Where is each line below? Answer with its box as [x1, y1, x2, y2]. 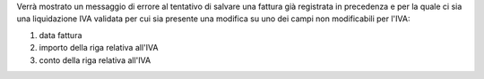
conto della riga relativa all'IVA [39, 54, 151, 66]
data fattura [39, 29, 82, 40]
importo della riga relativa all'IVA [39, 43, 159, 53]
